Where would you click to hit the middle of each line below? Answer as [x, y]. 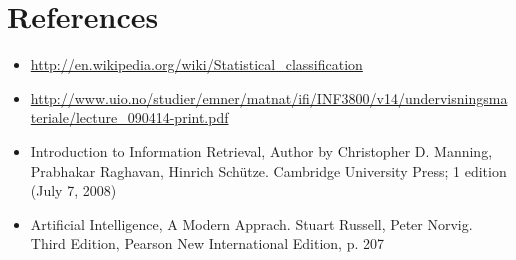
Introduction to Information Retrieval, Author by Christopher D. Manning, [261, 150]
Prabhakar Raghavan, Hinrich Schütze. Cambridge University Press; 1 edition [268, 170]
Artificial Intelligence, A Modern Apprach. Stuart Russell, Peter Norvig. [251, 223]
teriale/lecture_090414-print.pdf [129, 117]
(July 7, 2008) [73, 190]
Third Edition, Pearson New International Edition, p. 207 [207, 243]
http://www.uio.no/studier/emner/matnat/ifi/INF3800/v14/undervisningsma [269, 97]
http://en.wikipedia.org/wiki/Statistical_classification [196, 64]
